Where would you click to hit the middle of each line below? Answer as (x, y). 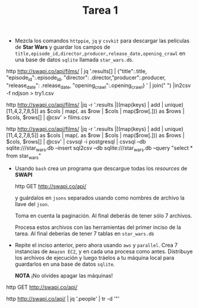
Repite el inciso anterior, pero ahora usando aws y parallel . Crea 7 (96, 245)
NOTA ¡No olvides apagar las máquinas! (64, 276)
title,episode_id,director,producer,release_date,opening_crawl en (100, 54)
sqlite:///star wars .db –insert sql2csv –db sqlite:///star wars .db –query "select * (99, 148)
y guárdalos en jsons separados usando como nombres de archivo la (99, 198)
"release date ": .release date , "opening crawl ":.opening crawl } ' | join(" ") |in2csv (99, 86)
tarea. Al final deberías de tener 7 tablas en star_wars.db (84, 234)
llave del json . (32, 204)
